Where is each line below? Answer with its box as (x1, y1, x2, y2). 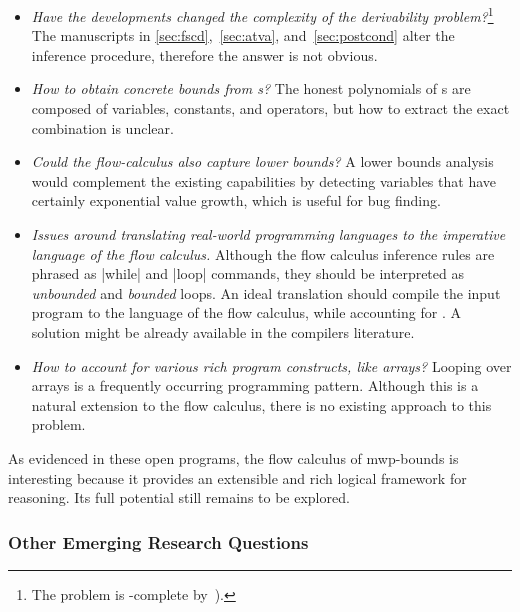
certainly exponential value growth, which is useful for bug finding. (31, 190, 441, 211)
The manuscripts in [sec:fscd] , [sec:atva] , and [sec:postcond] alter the (31, 25, 455, 46)
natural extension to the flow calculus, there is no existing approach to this (31, 394, 492, 415)
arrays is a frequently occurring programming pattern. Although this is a (31, 375, 479, 396)
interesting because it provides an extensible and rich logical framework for (8, 467, 467, 488)
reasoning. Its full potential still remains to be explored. (8, 487, 350, 508)
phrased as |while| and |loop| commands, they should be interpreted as (31, 263, 464, 284)
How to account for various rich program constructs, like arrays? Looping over (31, 355, 512, 376)
